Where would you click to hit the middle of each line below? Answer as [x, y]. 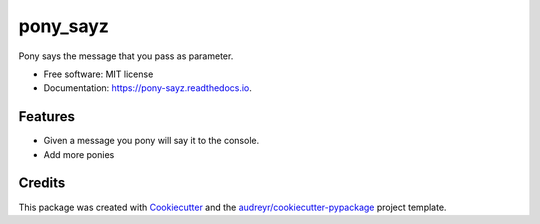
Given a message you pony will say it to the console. [151, 141]
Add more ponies [79, 154]
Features [46, 116]
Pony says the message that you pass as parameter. [126, 56]
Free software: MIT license [98, 74]
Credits [42, 183]
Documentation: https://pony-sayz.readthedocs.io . [147, 88]
